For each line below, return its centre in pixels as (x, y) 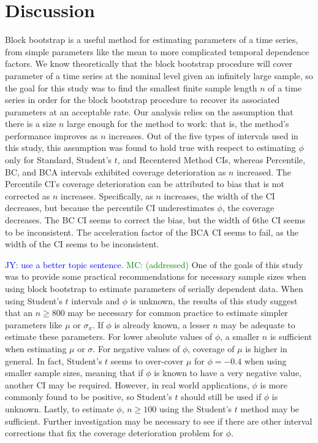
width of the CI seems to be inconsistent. (82, 244)
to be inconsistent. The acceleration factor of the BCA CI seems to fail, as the (152, 232)
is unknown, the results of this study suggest (214, 300)
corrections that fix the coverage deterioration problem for (114, 433)
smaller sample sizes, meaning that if (74, 373)
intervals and (95, 300)
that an (19, 313)
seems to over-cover (147, 360)
